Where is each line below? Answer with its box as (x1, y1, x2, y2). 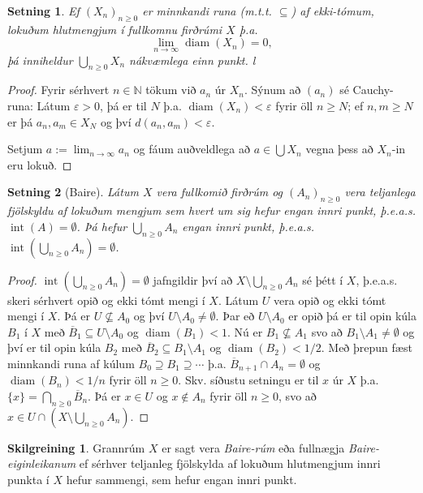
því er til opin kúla (7, 339, 101, 356)
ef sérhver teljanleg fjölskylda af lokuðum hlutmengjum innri (79, 455, 381, 472)
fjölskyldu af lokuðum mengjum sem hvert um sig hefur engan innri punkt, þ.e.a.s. (7, 202, 417, 219)
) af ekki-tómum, (291, 2, 374, 19)
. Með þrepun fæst (321, 339, 412, 356)
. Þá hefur (76, 217, 127, 234)
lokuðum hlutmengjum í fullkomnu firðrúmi (7, 20, 222, 37)
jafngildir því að (153, 271, 233, 288)
